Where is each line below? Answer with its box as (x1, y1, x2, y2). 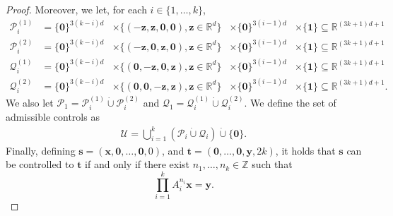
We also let (6, 95, 54, 109)
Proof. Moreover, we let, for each (6, 2, 147, 16)
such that (252, 157, 293, 172)
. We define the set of (244, 95, 336, 109)
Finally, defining (6, 143, 76, 157)
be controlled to (6, 157, 74, 172)
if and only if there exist (85, 157, 189, 172)
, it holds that (275, 143, 336, 157)
